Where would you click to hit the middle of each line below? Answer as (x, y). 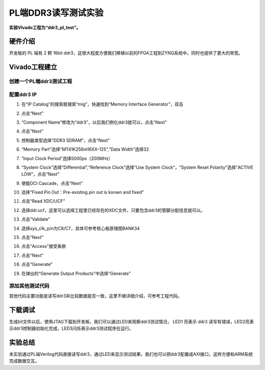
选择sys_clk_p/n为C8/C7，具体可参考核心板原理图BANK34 (80, 228)
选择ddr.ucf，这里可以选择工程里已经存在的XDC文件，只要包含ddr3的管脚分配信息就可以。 (113, 210)
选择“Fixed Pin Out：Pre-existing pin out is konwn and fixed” (83, 192)
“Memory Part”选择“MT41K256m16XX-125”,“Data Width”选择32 (85, 149)
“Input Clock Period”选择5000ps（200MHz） (67, 158)
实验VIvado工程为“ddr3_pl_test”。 (45, 27)
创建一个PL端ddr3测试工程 (40, 81)
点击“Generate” (37, 264)
